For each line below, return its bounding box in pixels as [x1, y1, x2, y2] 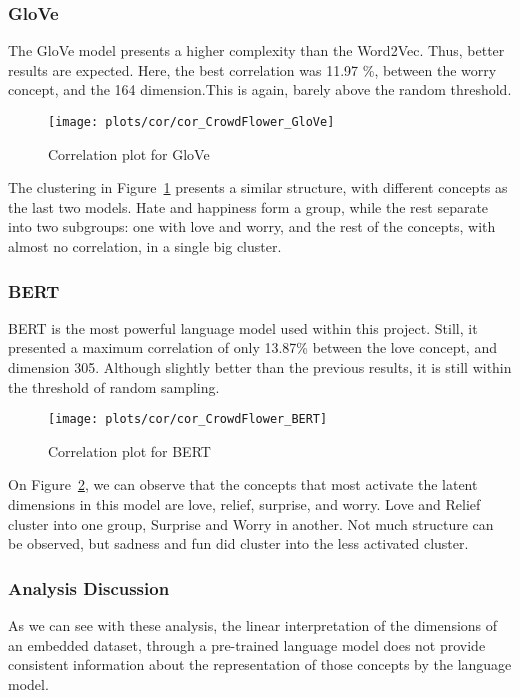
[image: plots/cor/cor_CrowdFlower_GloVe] [48, 115, 335, 129]
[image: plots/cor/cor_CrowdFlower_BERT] [48, 412, 328, 427]
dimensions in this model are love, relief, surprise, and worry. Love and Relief [8, 494, 481, 515]
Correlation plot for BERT [48, 440, 211, 461]
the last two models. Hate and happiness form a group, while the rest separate [8, 196, 489, 217]
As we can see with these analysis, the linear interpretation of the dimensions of [8, 615, 498, 636]
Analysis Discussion [8, 575, 170, 600]
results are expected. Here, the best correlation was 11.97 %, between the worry [8, 59, 497, 80]
